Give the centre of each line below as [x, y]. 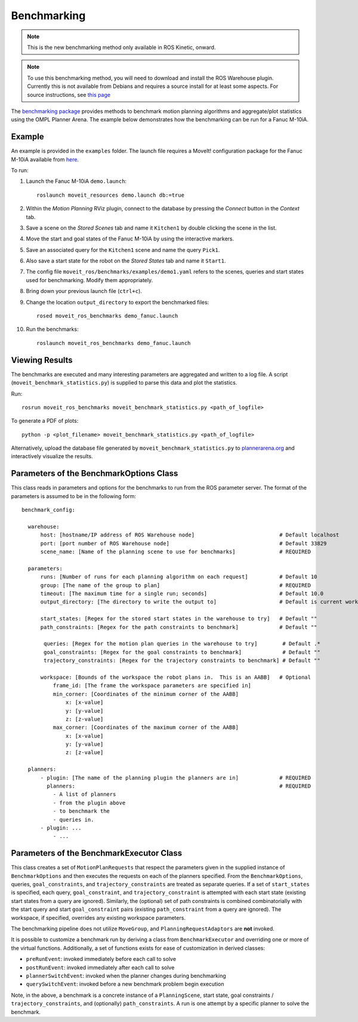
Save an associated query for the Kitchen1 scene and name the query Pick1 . [123, 250]
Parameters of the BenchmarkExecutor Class [97, 853]
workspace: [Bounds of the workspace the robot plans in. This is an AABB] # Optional [176, 677]
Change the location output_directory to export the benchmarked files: [118, 302]
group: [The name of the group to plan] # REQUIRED [176, 585]
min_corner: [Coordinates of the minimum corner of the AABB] [146, 694]
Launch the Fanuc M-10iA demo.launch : [76, 181]
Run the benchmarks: [52, 330]
